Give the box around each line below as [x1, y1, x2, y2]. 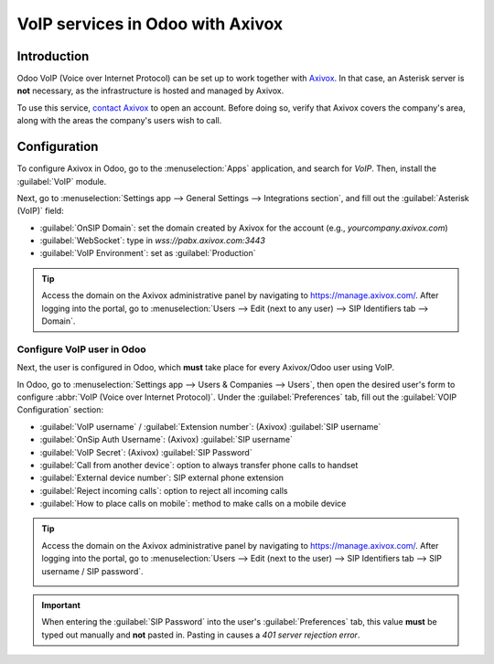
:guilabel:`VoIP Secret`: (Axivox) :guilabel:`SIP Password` [39, 446, 252, 457]
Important [41, 600, 81, 611]
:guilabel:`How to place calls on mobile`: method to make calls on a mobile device [39, 498, 347, 509]
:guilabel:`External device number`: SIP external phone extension [39, 472, 284, 484]
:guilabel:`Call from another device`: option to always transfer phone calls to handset [39, 459, 359, 470]
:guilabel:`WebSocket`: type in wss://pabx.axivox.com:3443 [39, 235, 265, 246]
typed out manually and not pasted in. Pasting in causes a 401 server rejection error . [41, 629, 360, 640]
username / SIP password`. [41, 565, 144, 576]
